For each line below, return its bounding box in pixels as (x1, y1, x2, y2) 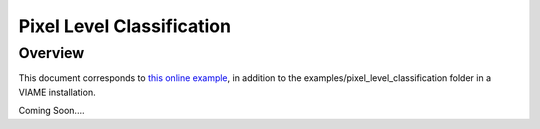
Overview (18, 44, 85, 62)
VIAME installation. (18, 86, 96, 98)
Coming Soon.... (18, 105, 85, 117)
